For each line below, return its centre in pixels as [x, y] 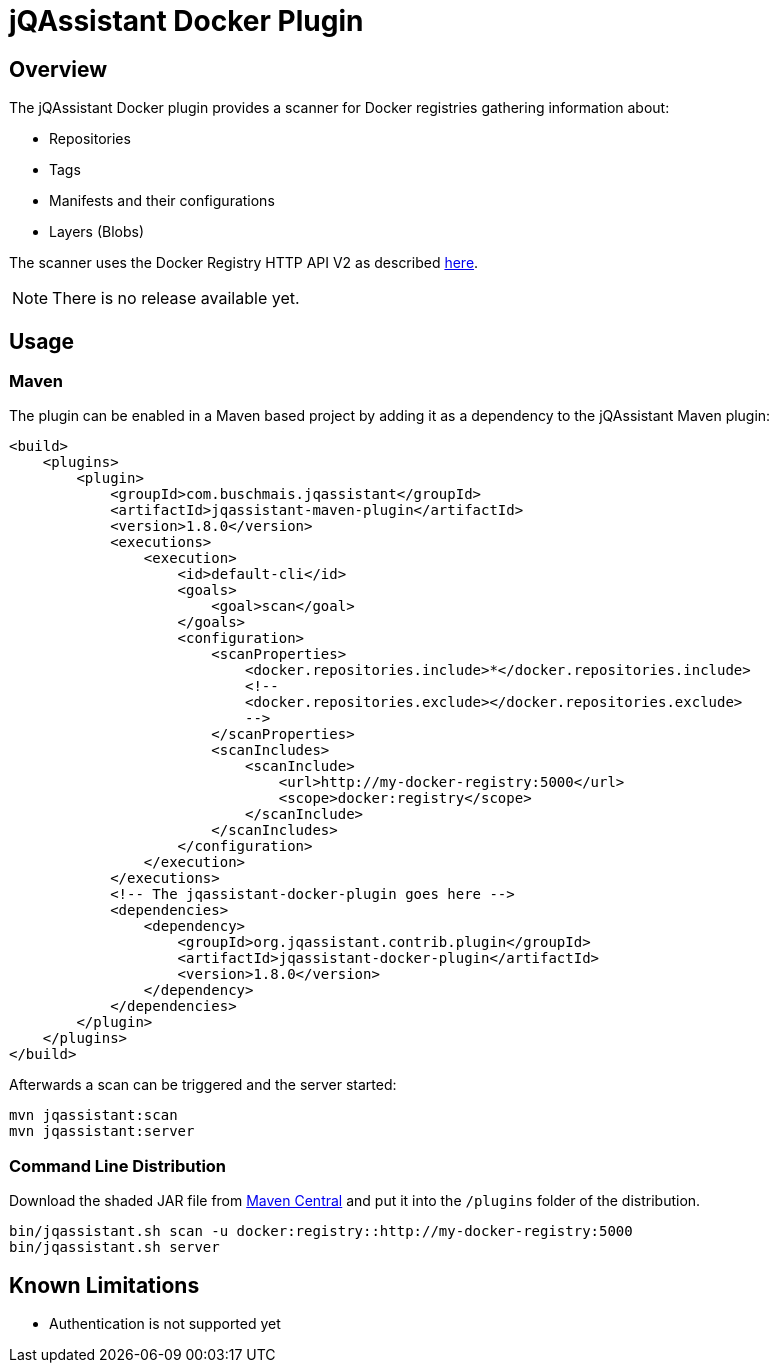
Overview [58, 69]
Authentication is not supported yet [165, 1323]
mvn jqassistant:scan [93, 1115]
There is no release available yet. [176, 298]
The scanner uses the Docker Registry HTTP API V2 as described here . [244, 263]
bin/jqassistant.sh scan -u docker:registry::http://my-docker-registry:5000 [321, 1231]
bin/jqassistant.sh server [114, 1247]
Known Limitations [104, 1285]
